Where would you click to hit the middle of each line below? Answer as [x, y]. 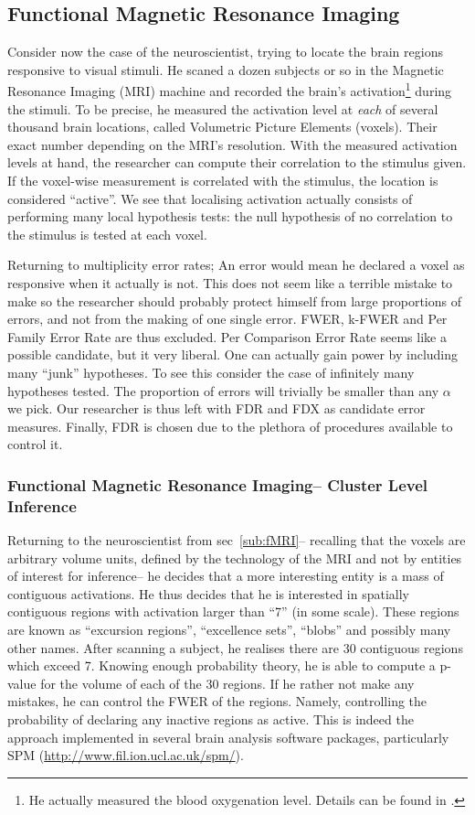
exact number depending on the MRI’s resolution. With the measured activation [232, 144]
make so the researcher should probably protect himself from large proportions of [234, 300]
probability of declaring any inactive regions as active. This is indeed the [211, 719]
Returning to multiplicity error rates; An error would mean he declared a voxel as [236, 265]
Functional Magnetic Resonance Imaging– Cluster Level [218, 484]
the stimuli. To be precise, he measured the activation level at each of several [223, 108]
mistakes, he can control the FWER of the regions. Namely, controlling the [217, 701]
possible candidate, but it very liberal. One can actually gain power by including [233, 354]
